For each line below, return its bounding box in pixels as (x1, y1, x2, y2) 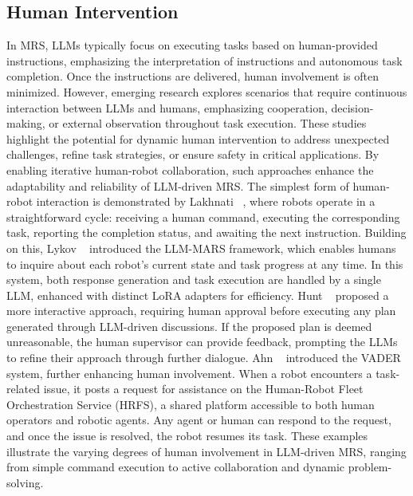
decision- (331, 99, 374, 116)
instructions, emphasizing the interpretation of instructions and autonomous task (6, 52, 403, 69)
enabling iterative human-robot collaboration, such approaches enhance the (6, 161, 374, 178)
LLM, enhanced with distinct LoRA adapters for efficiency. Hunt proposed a (6, 286, 389, 303)
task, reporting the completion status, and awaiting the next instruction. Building (6, 224, 407, 241)
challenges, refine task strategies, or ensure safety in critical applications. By (6, 146, 380, 163)
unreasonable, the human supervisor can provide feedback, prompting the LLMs (6, 333, 398, 350)
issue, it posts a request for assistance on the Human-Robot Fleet (43, 380, 364, 397)
